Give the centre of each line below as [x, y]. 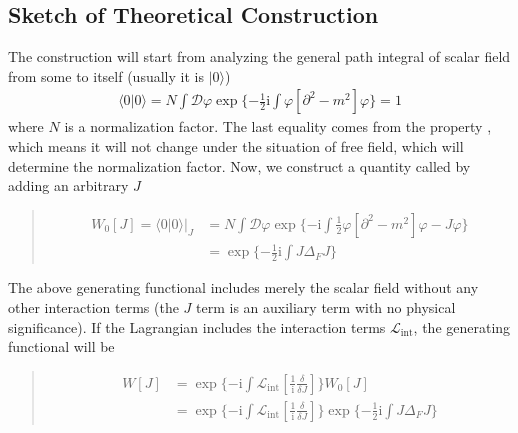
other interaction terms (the [93, 306]
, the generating [462, 326]
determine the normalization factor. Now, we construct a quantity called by [239, 165]
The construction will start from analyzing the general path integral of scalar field [259, 56]
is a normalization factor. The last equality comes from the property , [278, 126]
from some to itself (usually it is [106, 75]
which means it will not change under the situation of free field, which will [236, 146]
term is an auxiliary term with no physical [326, 306]
